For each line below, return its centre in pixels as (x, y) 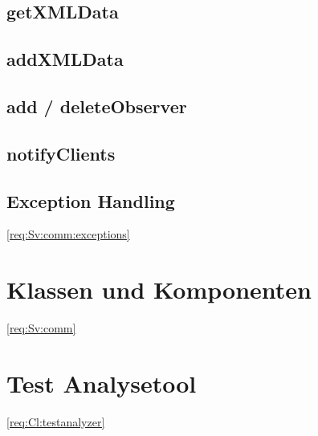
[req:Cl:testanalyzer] (56, 421)
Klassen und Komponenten (159, 289)
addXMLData (65, 59)
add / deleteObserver (97, 106)
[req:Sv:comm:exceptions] (68, 234)
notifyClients (61, 153)
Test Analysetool (102, 383)
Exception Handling (91, 200)
